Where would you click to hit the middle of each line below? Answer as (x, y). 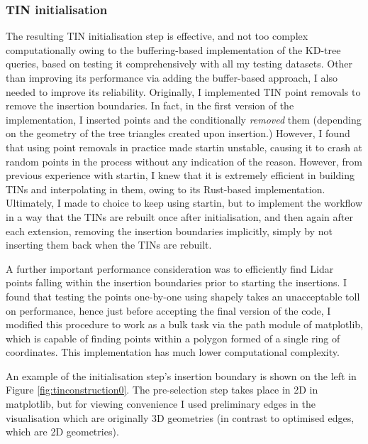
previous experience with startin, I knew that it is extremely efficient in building (180, 175)
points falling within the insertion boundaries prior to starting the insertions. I (177, 282)
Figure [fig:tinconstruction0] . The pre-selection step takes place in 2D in (162, 390)
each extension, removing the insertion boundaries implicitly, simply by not (169, 231)
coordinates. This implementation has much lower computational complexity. (173, 352)
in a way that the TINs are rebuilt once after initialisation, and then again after (179, 216)
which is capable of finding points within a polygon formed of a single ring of (173, 338)
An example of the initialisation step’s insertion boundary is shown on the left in (181, 375)
